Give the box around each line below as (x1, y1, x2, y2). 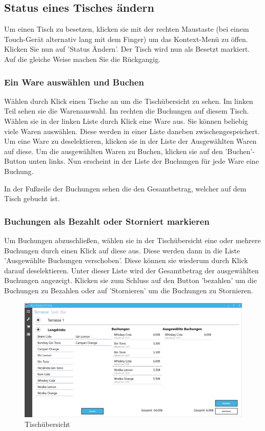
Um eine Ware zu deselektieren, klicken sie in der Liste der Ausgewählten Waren (4, 136, 257, 146)
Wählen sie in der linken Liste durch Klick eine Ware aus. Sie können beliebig (4, 115, 248, 126)
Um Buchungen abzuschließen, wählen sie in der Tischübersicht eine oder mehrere (4, 234, 261, 245)
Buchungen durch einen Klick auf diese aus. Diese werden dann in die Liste (4, 245, 240, 255)
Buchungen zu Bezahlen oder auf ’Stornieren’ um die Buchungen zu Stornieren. (4, 285, 253, 295)
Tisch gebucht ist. (4, 193, 60, 204)
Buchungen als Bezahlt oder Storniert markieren (4, 214, 210, 227)
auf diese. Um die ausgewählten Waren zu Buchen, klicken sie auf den (4, 145, 223, 156)
